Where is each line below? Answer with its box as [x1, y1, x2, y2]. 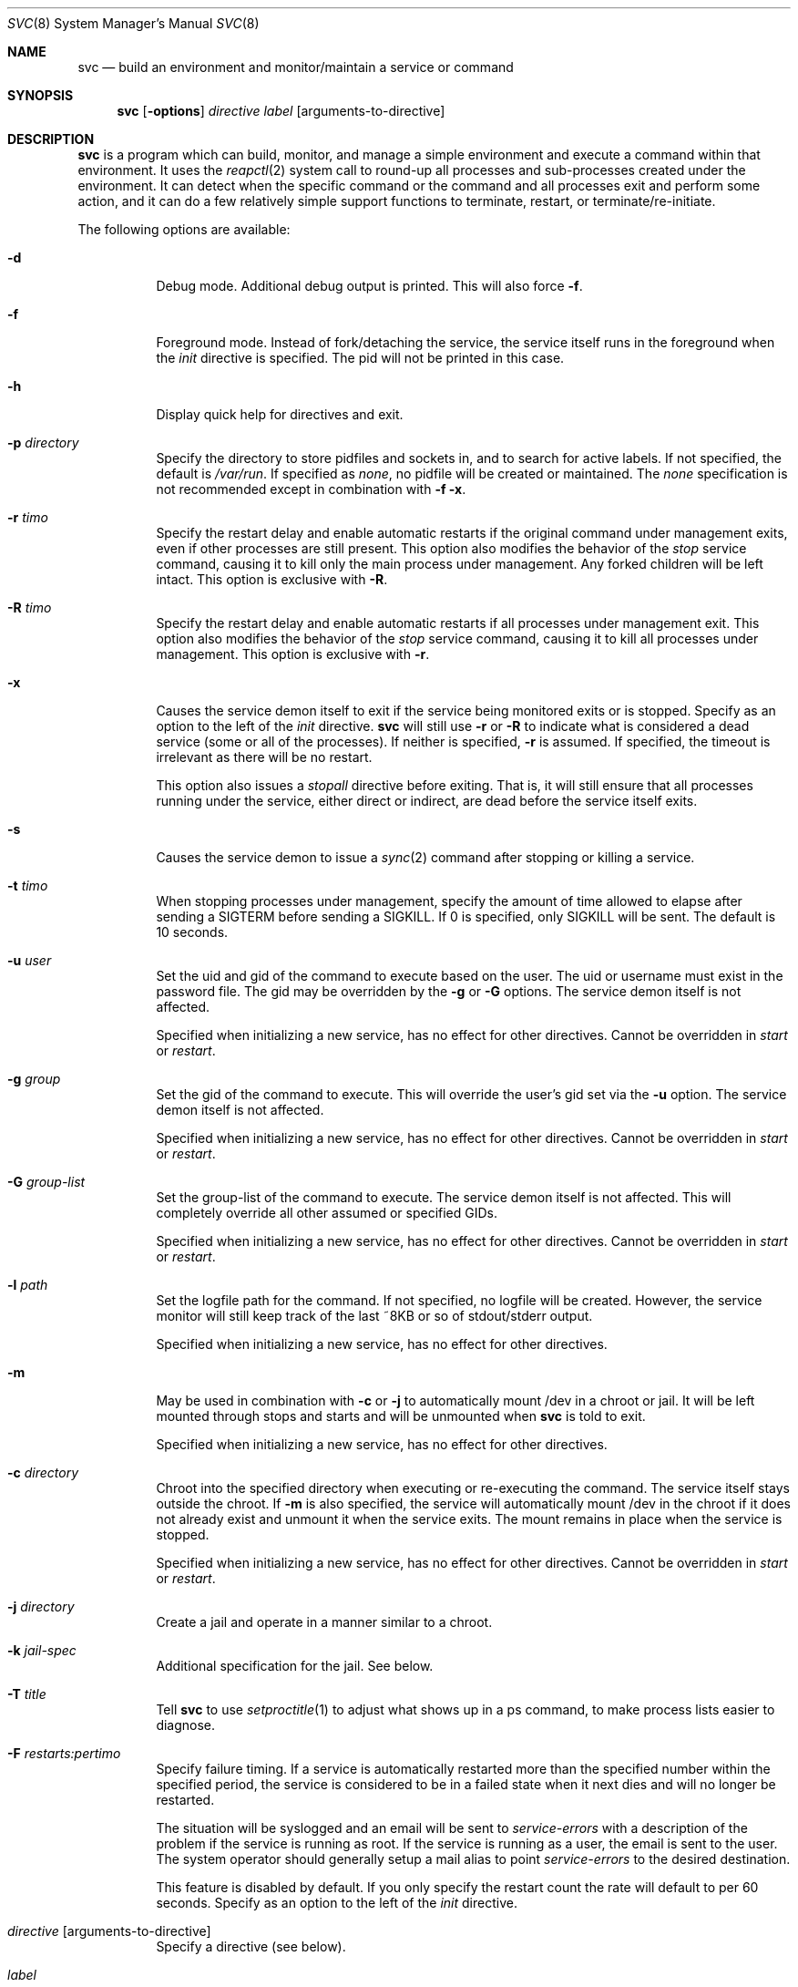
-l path [7, 1277, 48, 1292]
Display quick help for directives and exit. [156, 407, 404, 422]
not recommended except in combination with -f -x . [156, 481, 466, 497]
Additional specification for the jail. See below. [156, 1658, 434, 1673]
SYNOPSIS [7, 88, 74, 103]
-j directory [7, 1599, 75, 1614]
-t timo [7, 878, 48, 893]
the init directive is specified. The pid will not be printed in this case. [156, 350, 565, 365]
